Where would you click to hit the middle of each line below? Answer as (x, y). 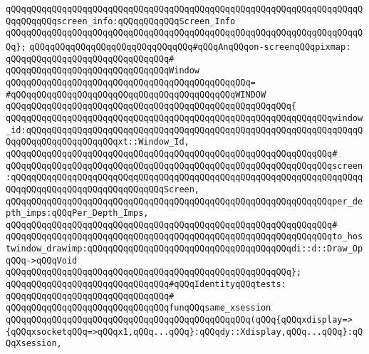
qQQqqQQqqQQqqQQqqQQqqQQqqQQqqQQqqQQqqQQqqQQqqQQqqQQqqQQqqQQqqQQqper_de (184, 201)
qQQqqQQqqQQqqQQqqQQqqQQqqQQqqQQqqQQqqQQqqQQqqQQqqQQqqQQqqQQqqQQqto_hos (184, 237)
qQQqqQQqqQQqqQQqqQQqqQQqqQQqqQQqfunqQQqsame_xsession (139, 308)
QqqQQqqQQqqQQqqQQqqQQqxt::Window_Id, (98, 142)
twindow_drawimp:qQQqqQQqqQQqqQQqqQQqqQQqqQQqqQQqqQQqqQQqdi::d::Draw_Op (184, 249)
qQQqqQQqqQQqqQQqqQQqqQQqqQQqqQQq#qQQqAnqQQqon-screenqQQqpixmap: (190, 47)
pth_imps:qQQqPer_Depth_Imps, (77, 213)
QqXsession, (34, 344)
